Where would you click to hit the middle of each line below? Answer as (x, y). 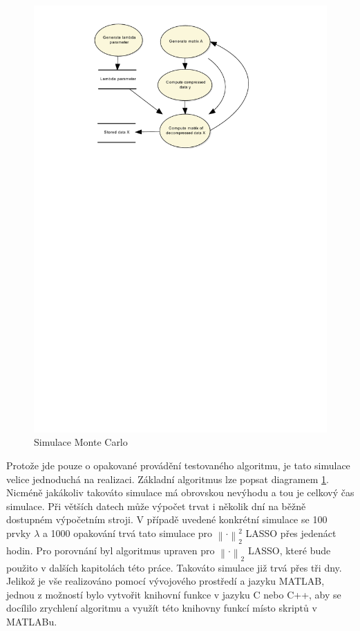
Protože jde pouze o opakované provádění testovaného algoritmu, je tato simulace (178, 465)
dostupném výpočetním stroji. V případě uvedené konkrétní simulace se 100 (167, 519)
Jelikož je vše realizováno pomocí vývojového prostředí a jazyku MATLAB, (165, 581)
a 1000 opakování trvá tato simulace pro (127, 533)
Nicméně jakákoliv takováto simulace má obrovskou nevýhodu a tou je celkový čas (180, 492)
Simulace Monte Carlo (81, 442)
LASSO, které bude (289, 550)
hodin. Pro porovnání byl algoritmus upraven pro (111, 550)
